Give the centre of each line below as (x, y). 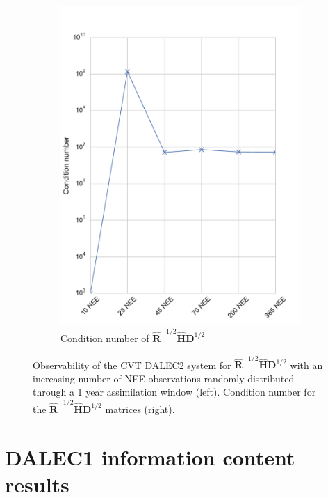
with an (306, 365)
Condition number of (105, 337)
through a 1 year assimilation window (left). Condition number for (174, 392)
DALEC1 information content (150, 457)
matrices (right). (140, 408)
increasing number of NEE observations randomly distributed (164, 378)
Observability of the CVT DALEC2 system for (132, 365)
